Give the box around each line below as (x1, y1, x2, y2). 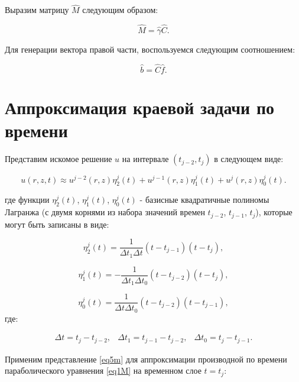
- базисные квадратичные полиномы (139, 193, 269, 206)
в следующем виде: (214, 153, 284, 165)
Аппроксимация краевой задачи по (5, 95, 275, 119)
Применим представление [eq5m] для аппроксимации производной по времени (5, 352, 287, 365)
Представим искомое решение (5, 153, 112, 165)
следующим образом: (82, 4, 158, 16)
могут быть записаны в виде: (5, 218, 109, 230)
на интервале (122, 153, 169, 165)
